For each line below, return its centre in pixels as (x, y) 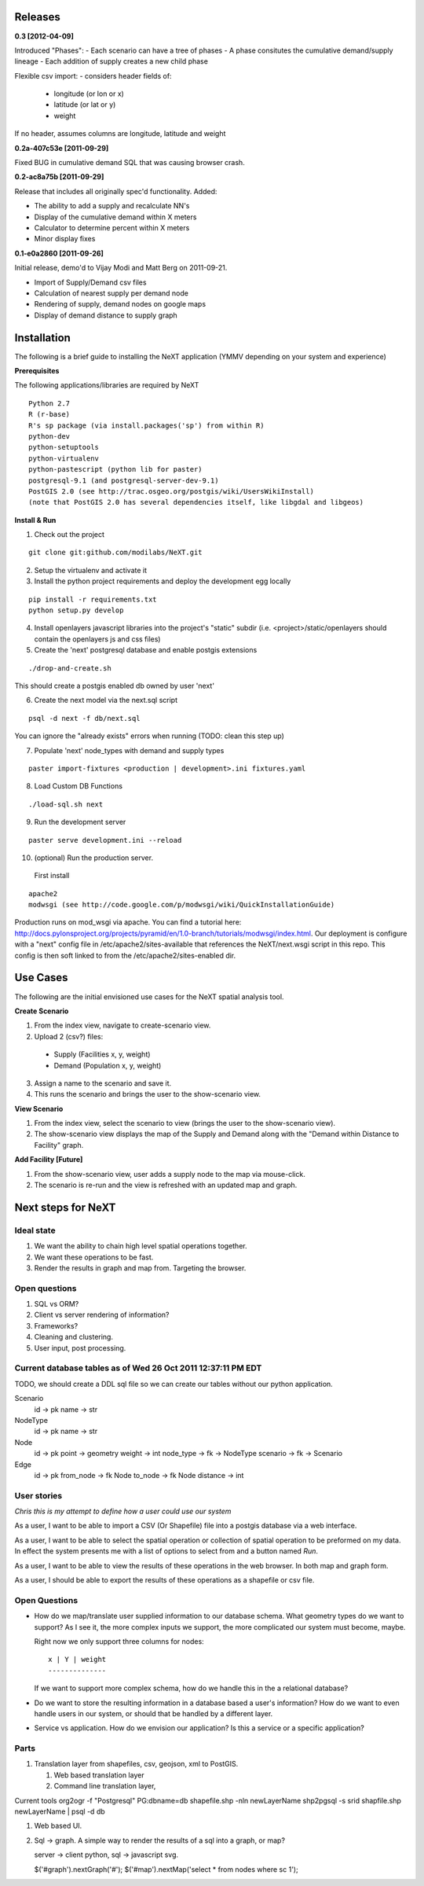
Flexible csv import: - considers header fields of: (93, 75)
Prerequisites (37, 371)
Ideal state (35, 1230)
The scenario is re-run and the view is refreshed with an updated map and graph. (166, 1185)
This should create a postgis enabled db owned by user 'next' (115, 686)
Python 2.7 (49, 403)
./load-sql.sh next (66, 804)
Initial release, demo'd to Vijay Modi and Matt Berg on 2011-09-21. (121, 268)
